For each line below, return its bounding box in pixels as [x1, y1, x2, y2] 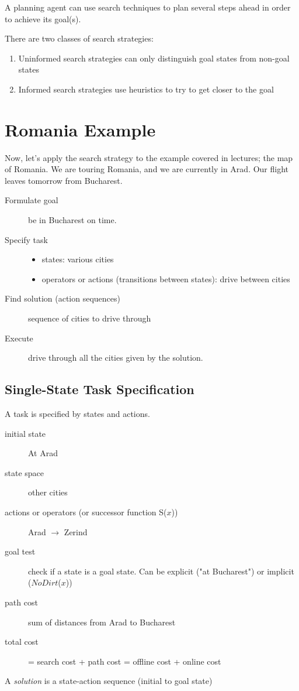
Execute [5, 331, 33, 344]
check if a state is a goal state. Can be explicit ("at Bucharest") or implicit [28, 565, 294, 577]
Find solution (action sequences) [5, 292, 120, 305]
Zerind [64, 525, 88, 538]
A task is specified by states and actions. [5, 408, 150, 420]
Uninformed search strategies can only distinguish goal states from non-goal [18, 52, 290, 64]
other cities [28, 486, 68, 498]
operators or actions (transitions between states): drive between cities [41, 272, 290, 285]
